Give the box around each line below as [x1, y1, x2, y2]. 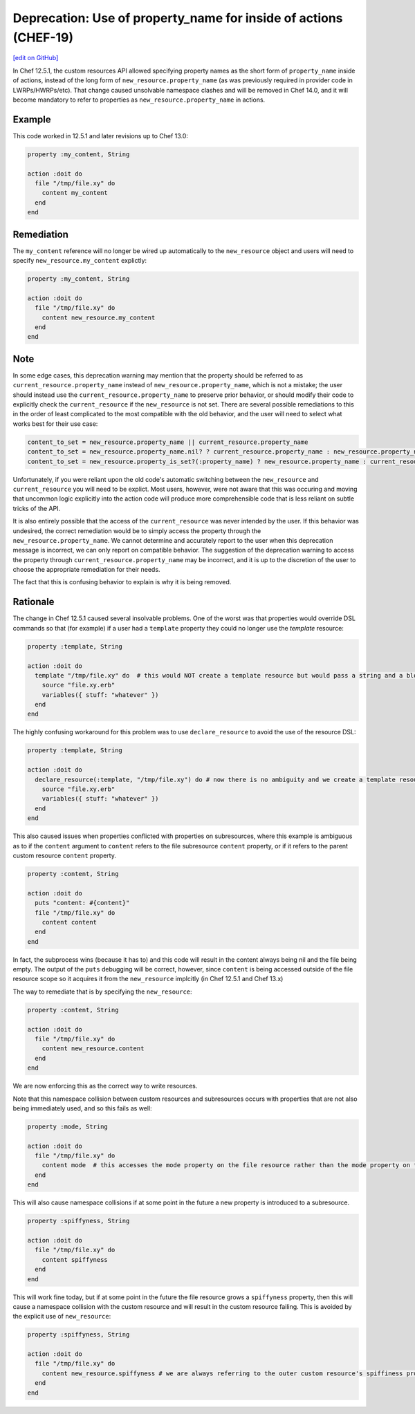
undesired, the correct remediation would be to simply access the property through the [12, 526, 261, 535]
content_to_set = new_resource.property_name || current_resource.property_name [27, 438, 308, 446]
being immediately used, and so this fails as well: [12, 1104, 152, 1113]
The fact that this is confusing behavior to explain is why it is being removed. [12, 578, 232, 586]
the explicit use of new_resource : [12, 1312, 111, 1321]
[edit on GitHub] [12, 54, 59, 62]
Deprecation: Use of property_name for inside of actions [12, 10, 343, 26]
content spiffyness [41, 1256, 109, 1263]
